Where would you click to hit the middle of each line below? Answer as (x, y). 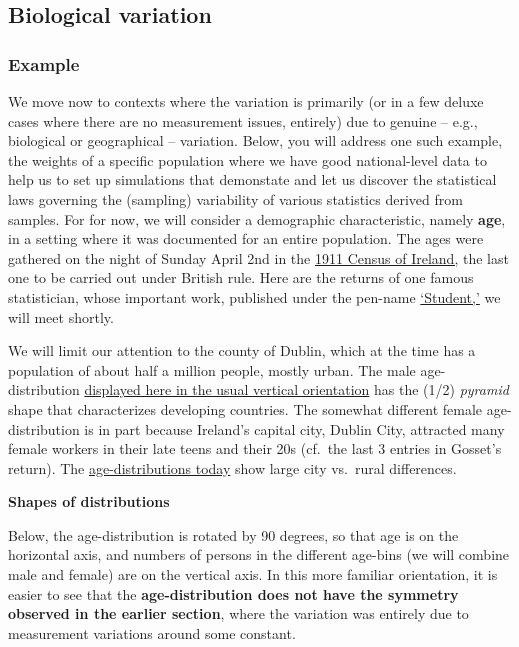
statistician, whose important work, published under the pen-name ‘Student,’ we (254, 296)
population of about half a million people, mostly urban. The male (212, 369)
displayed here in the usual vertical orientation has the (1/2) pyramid (296, 389)
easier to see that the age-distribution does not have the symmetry (233, 593)
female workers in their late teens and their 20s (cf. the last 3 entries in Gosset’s (255, 448)
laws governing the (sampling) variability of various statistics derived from (235, 198)
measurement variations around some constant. (152, 632)
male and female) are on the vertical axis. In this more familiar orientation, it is (253, 574)
